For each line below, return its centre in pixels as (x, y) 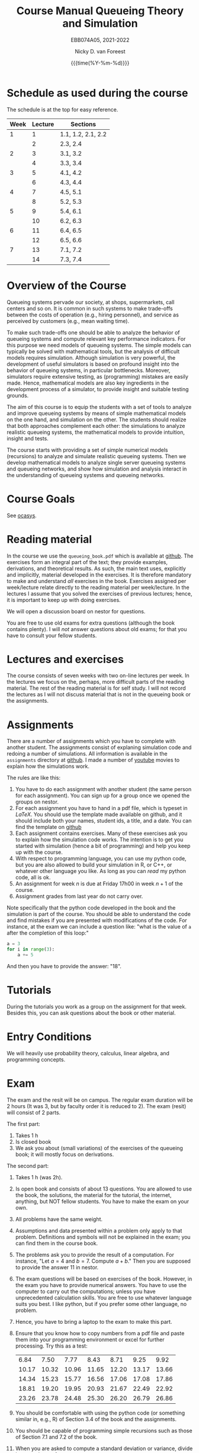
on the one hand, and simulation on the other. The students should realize (97, 420)
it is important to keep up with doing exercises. (64, 600)
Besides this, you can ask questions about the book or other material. (92, 1013)
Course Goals (41, 499)
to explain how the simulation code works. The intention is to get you (99, 840)
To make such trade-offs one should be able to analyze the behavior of (93, 332)
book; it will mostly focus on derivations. (65, 1154)
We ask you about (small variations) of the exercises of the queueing (99, 1148)
